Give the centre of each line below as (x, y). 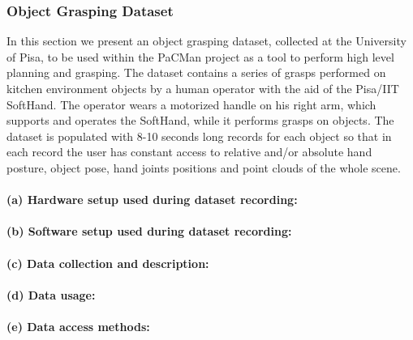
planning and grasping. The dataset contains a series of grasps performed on (196, 72)
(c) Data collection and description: (108, 263)
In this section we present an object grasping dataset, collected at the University (206, 41)
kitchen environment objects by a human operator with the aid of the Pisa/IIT (203, 88)
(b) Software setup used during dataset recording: (149, 231)
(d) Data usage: (51, 294)
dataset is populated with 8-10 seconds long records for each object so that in (199, 136)
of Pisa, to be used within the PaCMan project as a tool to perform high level (200, 56)
